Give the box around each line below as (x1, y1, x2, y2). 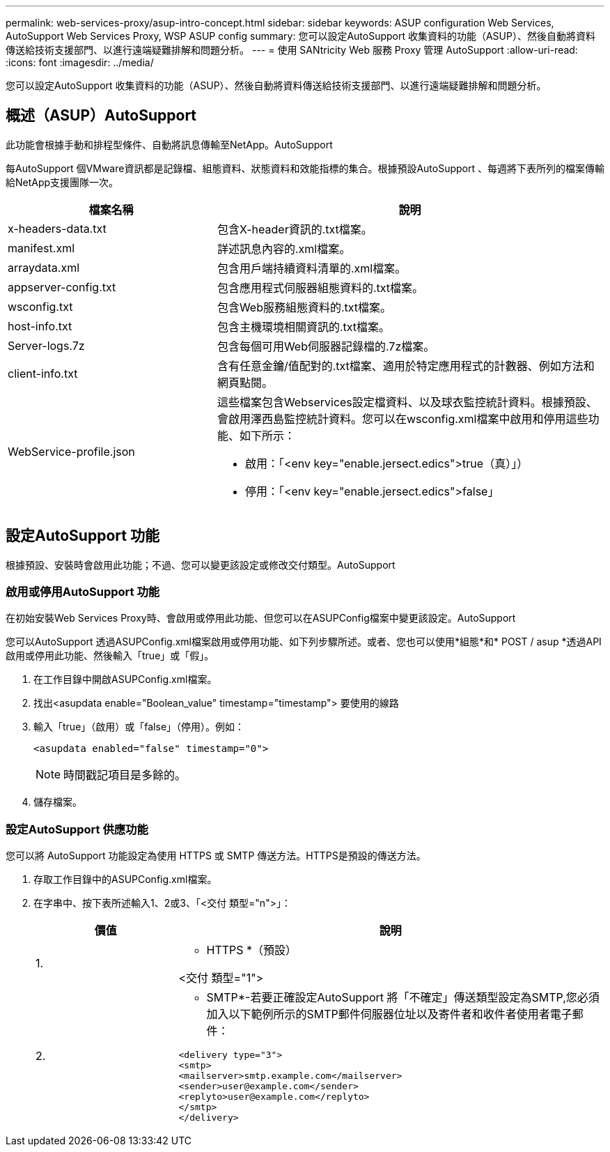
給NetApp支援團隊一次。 (6, 176, 119, 188)
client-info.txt (8, 366, 78, 381)
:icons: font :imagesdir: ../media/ (6, 56, 154, 68)
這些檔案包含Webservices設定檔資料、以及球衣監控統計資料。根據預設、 (217, 394, 597, 409)
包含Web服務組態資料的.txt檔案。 (217, 300, 392, 314)
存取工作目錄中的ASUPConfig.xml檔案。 (33, 873, 217, 886)
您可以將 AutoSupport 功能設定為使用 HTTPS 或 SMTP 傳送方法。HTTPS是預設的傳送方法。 (6, 850, 426, 862)
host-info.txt (8, 318, 72, 333)
